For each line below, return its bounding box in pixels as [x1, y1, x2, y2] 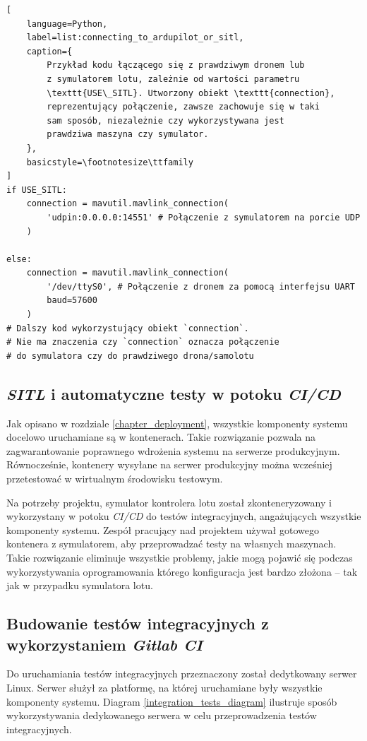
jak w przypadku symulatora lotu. [6, 578, 153, 593]
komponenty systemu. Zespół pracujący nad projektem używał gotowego [6, 522, 319, 537]
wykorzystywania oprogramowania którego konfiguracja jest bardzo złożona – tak [6, 564, 358, 579]
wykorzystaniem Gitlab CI [6, 633, 203, 655]
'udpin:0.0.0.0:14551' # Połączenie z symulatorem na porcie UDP [47, 212, 361, 223]
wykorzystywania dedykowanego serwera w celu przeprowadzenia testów [6, 708, 317, 723]
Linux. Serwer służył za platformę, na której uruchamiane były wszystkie [6, 680, 323, 694]
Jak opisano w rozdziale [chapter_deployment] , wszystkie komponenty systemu [6, 415, 348, 430]
